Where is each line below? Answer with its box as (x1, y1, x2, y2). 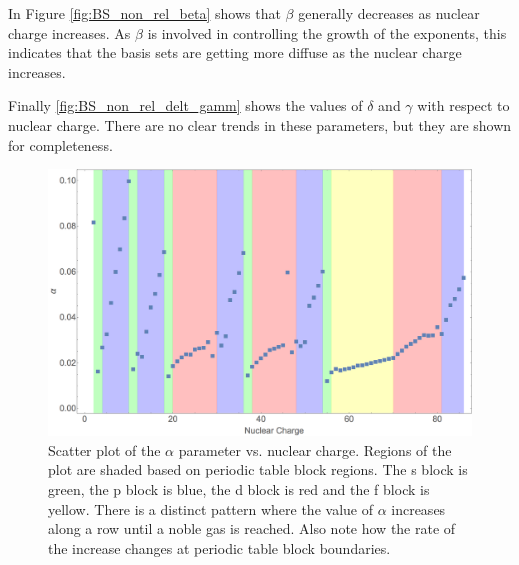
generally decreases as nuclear (298, 3, 480, 23)
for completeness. (8, 134, 113, 155)
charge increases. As (8, 22, 131, 43)
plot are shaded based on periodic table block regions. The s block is (48, 459, 468, 480)
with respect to (417, 95, 510, 116)
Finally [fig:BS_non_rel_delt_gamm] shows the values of (8, 95, 363, 116)
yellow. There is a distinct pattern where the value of (48, 498, 373, 519)
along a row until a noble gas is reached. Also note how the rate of (48, 518, 456, 539)
